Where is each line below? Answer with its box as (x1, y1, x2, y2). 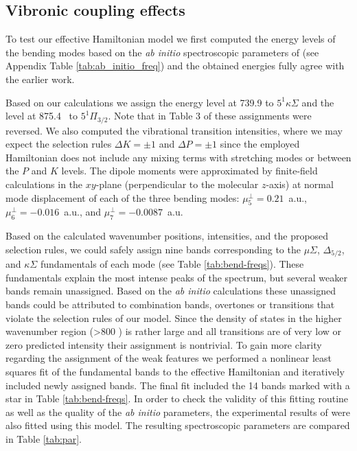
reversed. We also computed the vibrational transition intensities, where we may (5, 123, 343, 137)
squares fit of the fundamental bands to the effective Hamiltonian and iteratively (5, 364, 345, 378)
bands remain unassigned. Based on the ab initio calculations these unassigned (5, 284, 336, 298)
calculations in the (5, 177, 83, 191)
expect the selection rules (5, 137, 112, 151)
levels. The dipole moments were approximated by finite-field (61, 163, 318, 178)
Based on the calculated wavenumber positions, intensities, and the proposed (5, 229, 329, 243)
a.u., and (64, 205, 102, 219)
